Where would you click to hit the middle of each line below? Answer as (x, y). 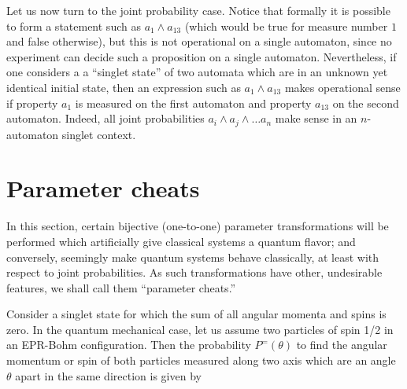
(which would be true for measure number (286, 26)
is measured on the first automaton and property (193, 103)
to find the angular (342, 345)
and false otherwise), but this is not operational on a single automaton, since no (199, 41)
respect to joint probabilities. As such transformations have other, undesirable (194, 272)
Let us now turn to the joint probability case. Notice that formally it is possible (198, 10)
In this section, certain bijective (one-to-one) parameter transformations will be (198, 226)
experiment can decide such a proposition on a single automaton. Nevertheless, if (202, 56)
